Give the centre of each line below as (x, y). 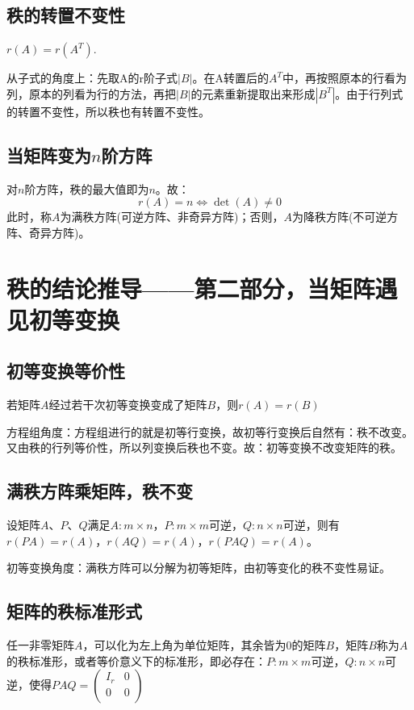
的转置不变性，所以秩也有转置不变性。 (108, 111)
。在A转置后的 (230, 78)
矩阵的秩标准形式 (74, 611)
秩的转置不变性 (66, 15)
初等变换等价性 (66, 371)
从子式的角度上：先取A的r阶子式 (92, 78)
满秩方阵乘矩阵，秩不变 (100, 491)
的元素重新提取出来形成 (253, 93)
